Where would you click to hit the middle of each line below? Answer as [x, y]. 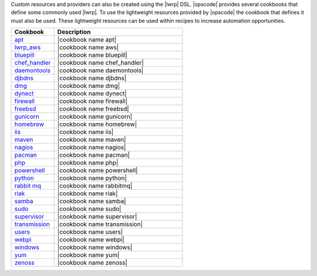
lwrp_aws [28, 47]
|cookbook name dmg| [89, 86]
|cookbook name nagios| [92, 148]
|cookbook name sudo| [89, 209]
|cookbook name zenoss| [92, 263]
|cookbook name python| [92, 178]
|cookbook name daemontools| [100, 70]
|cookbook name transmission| [100, 224]
